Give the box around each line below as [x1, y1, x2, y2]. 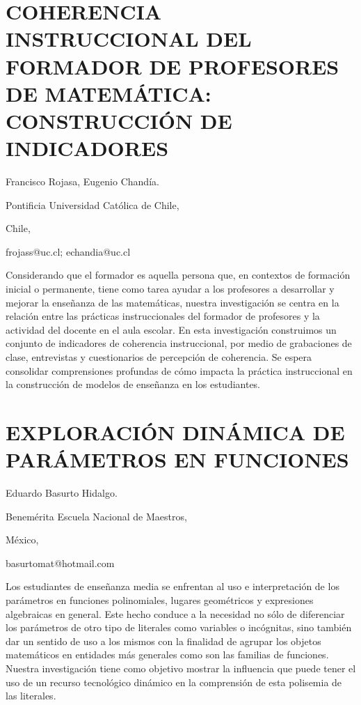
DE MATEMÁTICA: [6, 79, 211, 107]
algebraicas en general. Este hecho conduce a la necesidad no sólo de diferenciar [6, 606, 345, 621]
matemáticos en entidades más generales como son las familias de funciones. [6, 647, 329, 662]
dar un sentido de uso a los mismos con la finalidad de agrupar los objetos [6, 633, 321, 648]
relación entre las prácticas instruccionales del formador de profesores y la [6, 309, 320, 323]
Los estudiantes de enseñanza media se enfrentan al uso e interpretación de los [6, 579, 339, 594]
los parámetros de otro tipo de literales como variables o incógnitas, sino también [6, 620, 352, 635]
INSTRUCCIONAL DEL [6, 24, 252, 53]
